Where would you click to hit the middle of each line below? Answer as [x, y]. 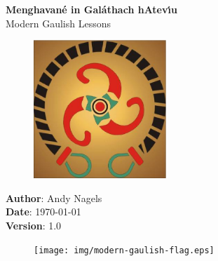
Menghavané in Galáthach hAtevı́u [91, 9]
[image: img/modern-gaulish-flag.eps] [124, 250]
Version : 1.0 [34, 226]
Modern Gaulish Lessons [58, 23]
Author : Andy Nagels [54, 198]
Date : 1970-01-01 [43, 212]
